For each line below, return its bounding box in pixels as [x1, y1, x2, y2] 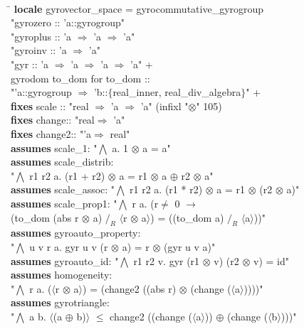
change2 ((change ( [110, 308, 192, 323]
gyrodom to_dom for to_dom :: [11, 70, 150, 85]
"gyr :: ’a [11, 57, 49, 72]
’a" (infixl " [140, 98, 189, 113]
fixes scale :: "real [11, 98, 89, 113]
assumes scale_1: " [11, 140, 98, 155]
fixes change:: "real [11, 112, 95, 127]
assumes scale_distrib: [11, 154, 114, 169]
